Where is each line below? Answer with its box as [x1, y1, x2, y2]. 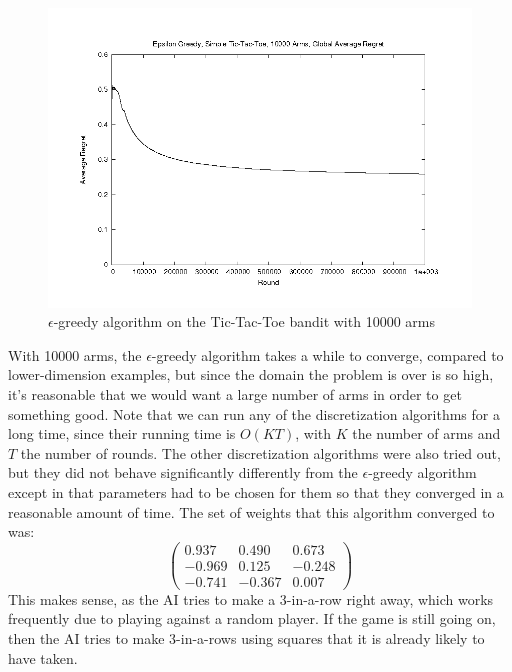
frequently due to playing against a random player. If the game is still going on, [8, 608, 496, 629]
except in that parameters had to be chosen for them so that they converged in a [8, 481, 504, 502]
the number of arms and [352, 423, 501, 444]
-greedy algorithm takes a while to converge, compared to [151, 344, 504, 365]
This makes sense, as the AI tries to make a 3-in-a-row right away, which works [8, 588, 494, 609]
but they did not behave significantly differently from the [8, 462, 358, 483]
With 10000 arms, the [8, 344, 142, 365]
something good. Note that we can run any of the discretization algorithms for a [8, 403, 500, 424]
